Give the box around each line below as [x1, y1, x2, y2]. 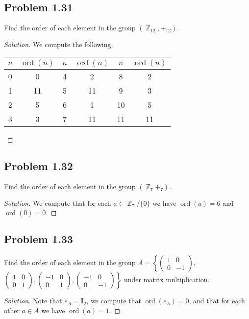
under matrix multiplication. [124, 274, 210, 285]
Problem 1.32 [4, 158, 73, 173]
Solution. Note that [4, 295, 62, 306]
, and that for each [189, 295, 245, 306]
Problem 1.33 [4, 231, 73, 246]
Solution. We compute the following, [4, 39, 113, 49]
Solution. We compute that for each [4, 197, 111, 208]
